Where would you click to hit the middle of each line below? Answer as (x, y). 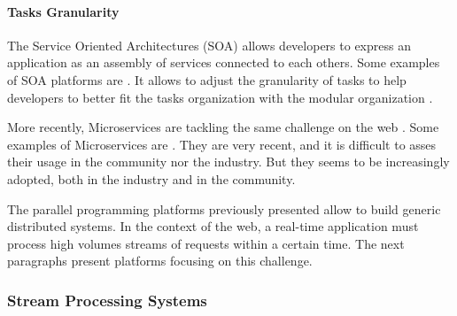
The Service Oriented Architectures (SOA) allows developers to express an (209, 45)
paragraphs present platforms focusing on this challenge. (160, 261)
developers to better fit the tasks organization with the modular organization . (220, 97)
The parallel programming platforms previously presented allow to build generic (224, 208)
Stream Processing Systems (107, 300)
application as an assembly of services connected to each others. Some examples (224, 62)
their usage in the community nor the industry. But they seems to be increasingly (228, 162)
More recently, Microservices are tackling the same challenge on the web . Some (223, 127)
